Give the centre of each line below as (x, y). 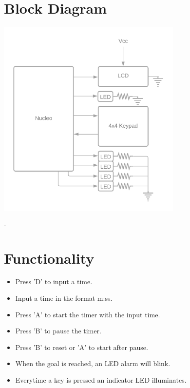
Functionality (49, 258)
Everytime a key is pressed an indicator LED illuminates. (101, 379)
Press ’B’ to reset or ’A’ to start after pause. (82, 347)
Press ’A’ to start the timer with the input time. (88, 314)
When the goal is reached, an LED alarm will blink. (93, 363)
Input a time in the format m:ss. (64, 298)
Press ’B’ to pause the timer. (58, 331)
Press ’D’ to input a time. (54, 281)
